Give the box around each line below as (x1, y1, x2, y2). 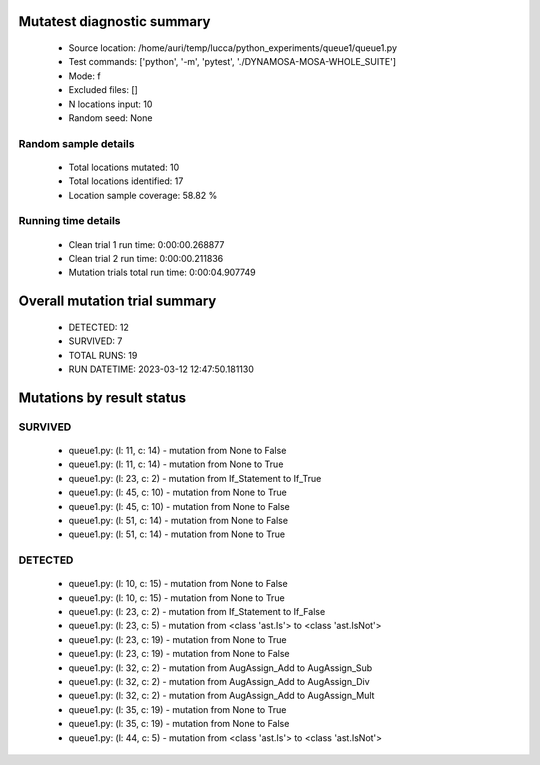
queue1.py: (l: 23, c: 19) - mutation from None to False (68, 648, 290, 660)
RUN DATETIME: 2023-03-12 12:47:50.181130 (68, 363, 254, 375)
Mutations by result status (18, 389, 187, 406)
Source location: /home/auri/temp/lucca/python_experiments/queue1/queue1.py (68, 42, 398, 54)
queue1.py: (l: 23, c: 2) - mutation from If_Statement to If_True (68, 472, 322, 484)
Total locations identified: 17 (68, 175, 184, 187)
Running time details (18, 214, 121, 228)
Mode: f (68, 70, 101, 82)
